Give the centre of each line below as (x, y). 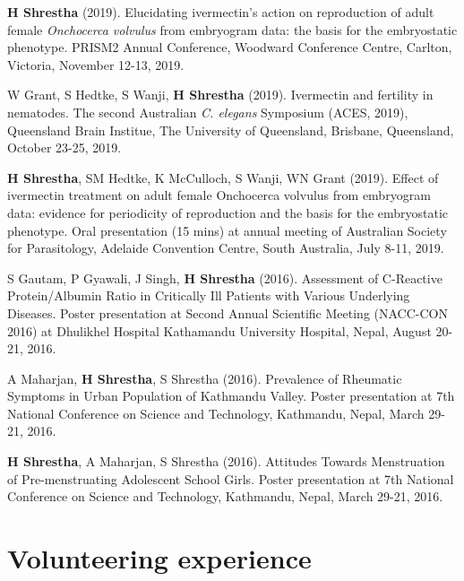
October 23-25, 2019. (64, 147)
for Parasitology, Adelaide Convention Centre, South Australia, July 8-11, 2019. (226, 248)
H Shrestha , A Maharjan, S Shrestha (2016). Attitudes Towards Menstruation (226, 461)
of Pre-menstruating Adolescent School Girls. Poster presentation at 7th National (231, 478)
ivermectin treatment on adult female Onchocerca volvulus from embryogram (219, 195)
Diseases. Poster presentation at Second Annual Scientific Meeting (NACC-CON (228, 312)
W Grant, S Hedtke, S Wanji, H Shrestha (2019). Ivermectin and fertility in (220, 95)
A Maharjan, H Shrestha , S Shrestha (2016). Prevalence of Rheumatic (205, 378)
